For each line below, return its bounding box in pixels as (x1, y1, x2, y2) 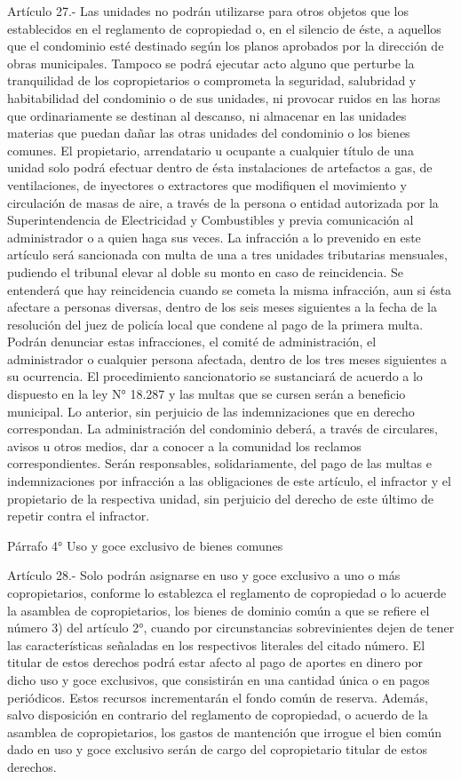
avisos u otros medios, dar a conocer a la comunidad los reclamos (7, 436, 362, 455)
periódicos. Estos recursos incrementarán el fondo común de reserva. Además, (7, 688, 428, 706)
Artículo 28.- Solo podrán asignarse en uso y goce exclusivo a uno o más (7, 566, 401, 584)
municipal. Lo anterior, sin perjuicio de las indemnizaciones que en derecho (7, 401, 415, 420)
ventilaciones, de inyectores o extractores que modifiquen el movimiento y (7, 175, 407, 194)
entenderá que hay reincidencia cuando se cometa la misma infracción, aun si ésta (7, 280, 452, 298)
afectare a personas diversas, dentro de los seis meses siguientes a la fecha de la (7, 298, 437, 316)
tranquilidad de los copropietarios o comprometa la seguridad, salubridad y (7, 71, 417, 90)
